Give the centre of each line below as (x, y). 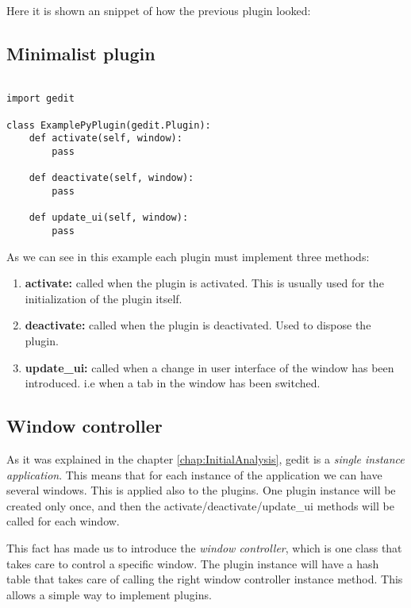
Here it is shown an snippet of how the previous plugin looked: (159, 10)
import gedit (40, 99)
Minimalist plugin (81, 53)
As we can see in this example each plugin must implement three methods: (188, 256)
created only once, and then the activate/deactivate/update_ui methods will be (200, 505)
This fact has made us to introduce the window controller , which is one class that (204, 548)
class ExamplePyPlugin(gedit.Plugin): (109, 125)
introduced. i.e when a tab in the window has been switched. (173, 383)
